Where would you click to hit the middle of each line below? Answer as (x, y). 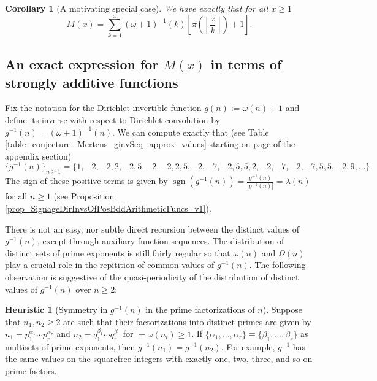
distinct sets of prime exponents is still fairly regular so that (118, 252)
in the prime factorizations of (200, 310)
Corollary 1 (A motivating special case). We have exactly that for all (137, 8)
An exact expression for (82, 64)
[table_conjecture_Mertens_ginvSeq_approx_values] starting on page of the (150, 144)
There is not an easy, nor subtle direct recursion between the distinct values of (152, 229)
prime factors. (31, 370)
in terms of (246, 64)
